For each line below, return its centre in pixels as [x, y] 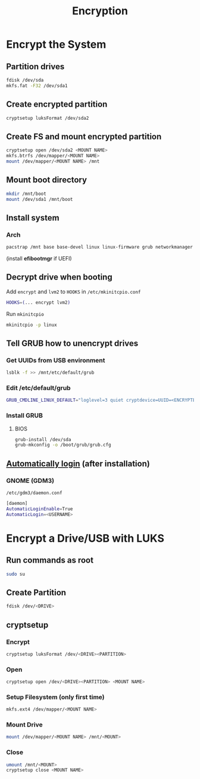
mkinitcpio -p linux [32, 325]
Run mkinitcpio [25, 314]
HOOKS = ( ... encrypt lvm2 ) [38, 302]
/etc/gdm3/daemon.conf [34, 493]
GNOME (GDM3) [30, 480]
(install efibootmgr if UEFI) [39, 258]
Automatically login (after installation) [78, 463]
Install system [33, 218]
